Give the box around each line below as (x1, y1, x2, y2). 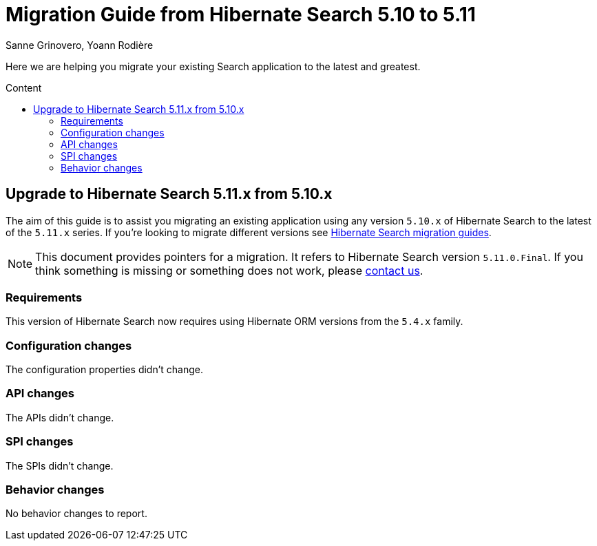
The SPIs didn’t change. (6, 459, 114, 472)
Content (6, 81, 42, 94)
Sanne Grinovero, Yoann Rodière (6, 39, 154, 51)
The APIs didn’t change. (6, 411, 114, 423)
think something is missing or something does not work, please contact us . (35, 263, 423, 277)
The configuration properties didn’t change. (6, 364, 203, 376)
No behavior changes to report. (6, 507, 147, 520)
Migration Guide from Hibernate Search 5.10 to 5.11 (6, 3, 476, 26)
